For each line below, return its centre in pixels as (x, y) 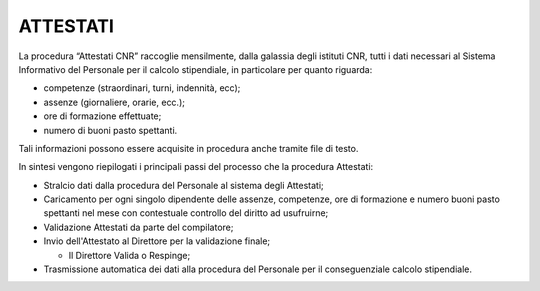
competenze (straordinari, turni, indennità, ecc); (142, 88)
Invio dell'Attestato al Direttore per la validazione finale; (157, 241)
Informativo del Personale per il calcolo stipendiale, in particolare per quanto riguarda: (195, 69)
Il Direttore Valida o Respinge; (129, 255)
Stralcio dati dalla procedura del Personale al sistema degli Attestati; (183, 185)
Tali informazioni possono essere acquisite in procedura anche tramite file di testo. (188, 148)
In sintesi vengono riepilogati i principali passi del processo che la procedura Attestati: (196, 167)
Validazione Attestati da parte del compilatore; (138, 227)
